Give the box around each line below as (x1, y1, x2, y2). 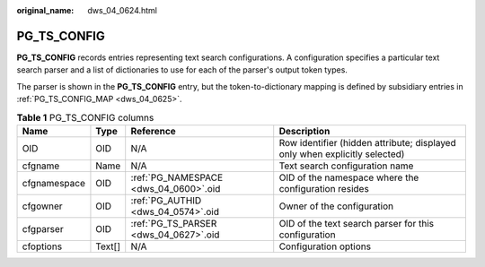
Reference (130, 125, 177, 137)
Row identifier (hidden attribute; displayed (278, 136, 457, 149)
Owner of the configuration (278, 200, 394, 212)
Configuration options (278, 240, 372, 253)
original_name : (16, 5, 75, 15)
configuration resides (278, 182, 370, 194)
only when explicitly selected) (278, 148, 405, 160)
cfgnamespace (22, 177, 85, 189)
